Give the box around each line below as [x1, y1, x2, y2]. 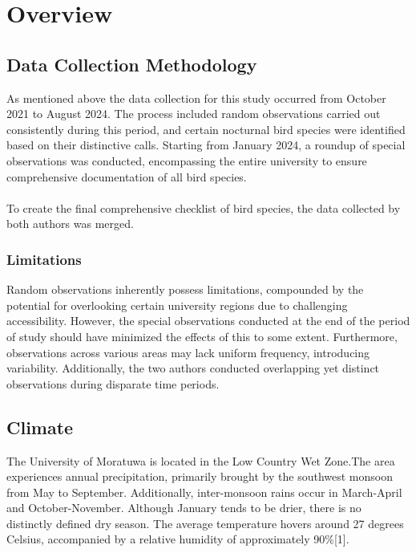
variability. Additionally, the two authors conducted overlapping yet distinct [6, 360, 380, 376]
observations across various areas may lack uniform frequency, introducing [6, 344, 370, 360]
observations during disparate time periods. [6, 375, 220, 392]
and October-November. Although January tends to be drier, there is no [6, 499, 361, 516]
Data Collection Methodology [6, 51, 257, 76]
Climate [6, 414, 74, 439]
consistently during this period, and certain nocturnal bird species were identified [6, 120, 406, 137]
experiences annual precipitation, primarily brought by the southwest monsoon [6, 468, 393, 485]
